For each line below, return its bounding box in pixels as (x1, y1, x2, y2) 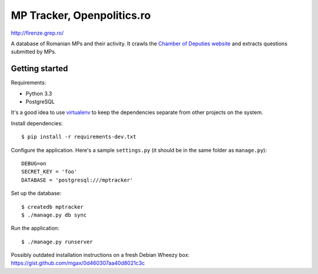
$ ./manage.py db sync (21, 212, 87, 218)
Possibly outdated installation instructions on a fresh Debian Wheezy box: (11, 252, 190, 259)
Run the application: (11, 225, 59, 232)
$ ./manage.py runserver (21, 238, 93, 245)
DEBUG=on (21, 160, 47, 167)
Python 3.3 (25, 90, 52, 97)
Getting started (11, 64, 68, 73)
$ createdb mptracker (21, 203, 84, 210)
